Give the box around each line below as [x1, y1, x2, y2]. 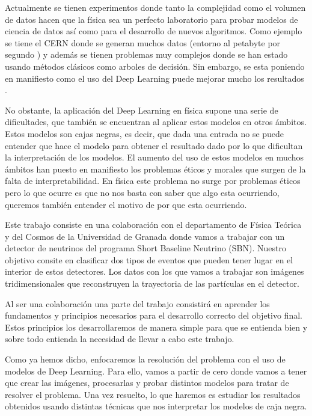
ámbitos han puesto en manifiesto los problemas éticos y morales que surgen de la [5, 162, 306, 175]
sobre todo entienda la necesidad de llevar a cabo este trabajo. [5, 332, 234, 345]
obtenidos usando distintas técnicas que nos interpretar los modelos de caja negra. [5, 400, 307, 412]
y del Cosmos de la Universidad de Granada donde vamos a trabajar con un [5, 230, 285, 242]
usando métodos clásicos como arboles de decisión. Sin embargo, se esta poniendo [5, 60, 305, 72]
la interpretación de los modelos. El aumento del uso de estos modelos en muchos [5, 151, 304, 164]
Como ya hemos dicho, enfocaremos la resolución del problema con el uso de [5, 353, 286, 366]
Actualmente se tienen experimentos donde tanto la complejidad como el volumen [5, 1, 306, 13]
